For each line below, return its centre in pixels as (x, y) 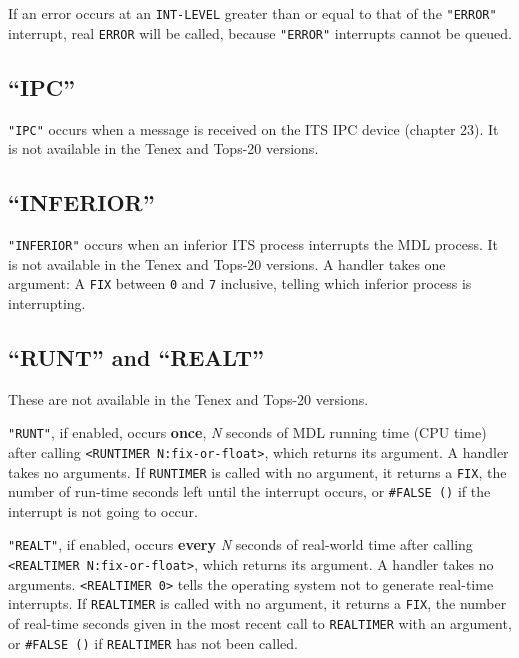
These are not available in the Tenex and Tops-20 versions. (188, 398)
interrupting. (47, 302)
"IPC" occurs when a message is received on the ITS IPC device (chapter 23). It (253, 128)
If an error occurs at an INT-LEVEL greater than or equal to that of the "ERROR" (252, 13)
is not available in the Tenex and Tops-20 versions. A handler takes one (227, 263)
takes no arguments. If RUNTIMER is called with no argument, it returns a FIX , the (257, 471)
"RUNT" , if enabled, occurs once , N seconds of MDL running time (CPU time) (247, 432)
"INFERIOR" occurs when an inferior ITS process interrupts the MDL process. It (253, 243)
